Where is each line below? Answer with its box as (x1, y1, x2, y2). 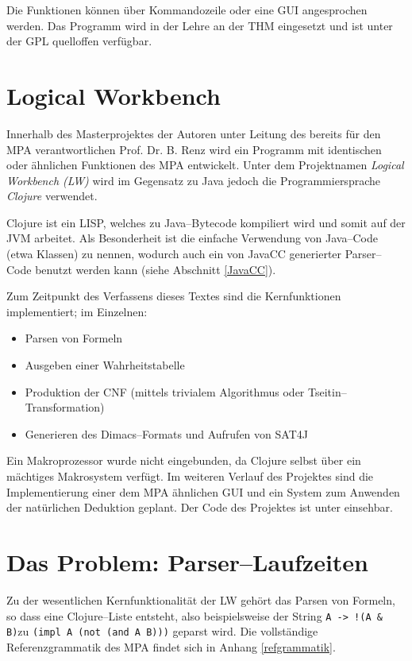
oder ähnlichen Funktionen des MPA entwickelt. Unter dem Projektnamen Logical (6, 157, 404, 173)
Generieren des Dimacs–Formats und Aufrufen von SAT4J (25, 425, 308, 442)
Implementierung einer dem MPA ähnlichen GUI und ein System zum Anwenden (6, 483, 400, 500)
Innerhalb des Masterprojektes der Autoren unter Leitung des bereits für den (6, 125, 381, 141)
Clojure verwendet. (6, 187, 98, 204)
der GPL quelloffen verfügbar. (6, 33, 152, 49)
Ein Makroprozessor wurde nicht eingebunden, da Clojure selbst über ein (6, 452, 361, 469)
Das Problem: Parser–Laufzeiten (6, 545, 369, 578)
